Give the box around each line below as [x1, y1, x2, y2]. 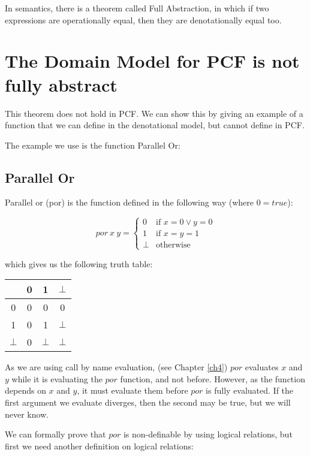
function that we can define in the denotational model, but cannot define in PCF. [5, 119, 305, 131]
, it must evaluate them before [77, 384, 188, 397]
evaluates [245, 361, 279, 373]
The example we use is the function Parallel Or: [5, 138, 180, 151]
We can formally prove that [5, 428, 106, 440]
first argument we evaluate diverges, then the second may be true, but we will [5, 396, 291, 409]
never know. [5, 407, 49, 420]
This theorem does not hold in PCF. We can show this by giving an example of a [5, 107, 303, 119]
